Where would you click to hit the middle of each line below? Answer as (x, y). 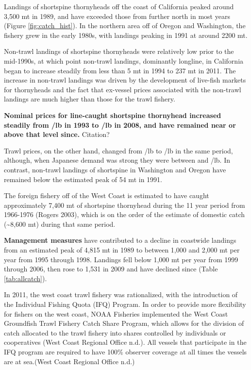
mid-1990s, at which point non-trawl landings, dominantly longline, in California (124, 60)
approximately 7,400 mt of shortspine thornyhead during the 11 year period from (125, 205)
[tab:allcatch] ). (25, 278)
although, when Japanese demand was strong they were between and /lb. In (117, 160)
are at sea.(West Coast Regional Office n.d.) (69, 361)
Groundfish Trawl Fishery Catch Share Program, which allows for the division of (124, 323)
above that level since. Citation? (57, 134)
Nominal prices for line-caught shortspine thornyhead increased (113, 115)
